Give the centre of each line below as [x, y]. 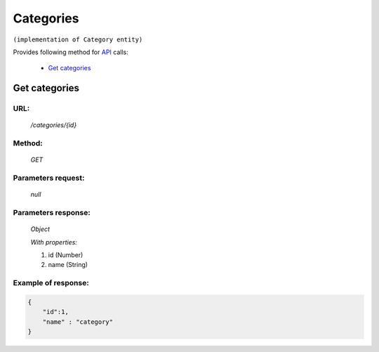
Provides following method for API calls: [71, 52]
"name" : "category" [78, 322]
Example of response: [51, 283]
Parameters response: [52, 212]
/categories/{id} [54, 125]
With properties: [54, 242]
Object [40, 229]
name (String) [68, 265]
